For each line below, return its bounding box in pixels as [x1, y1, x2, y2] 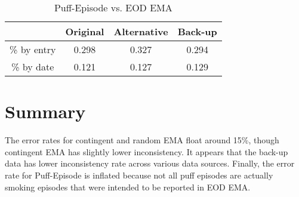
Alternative [113, 24, 168, 38]
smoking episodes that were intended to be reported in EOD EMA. [5, 180, 251, 193]
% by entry [10, 42, 56, 56]
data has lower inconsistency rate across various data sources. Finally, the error [5, 157, 295, 170]
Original [65, 24, 104, 38]
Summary [5, 99, 86, 124]
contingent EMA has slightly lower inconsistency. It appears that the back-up [5, 145, 288, 158]
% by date [11, 60, 54, 73]
